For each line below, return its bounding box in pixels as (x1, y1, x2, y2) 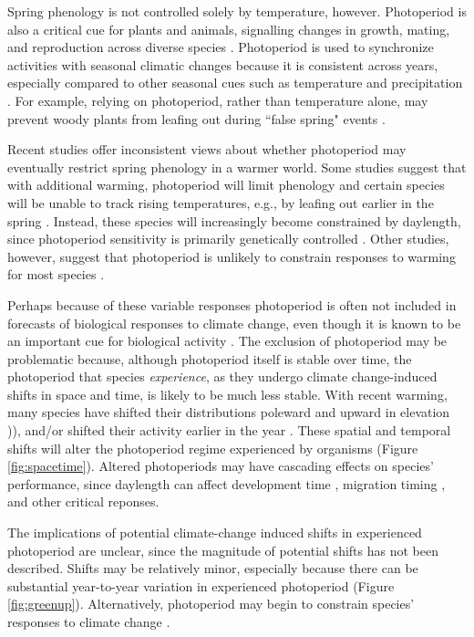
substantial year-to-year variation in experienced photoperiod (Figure (7, 576, 395, 595)
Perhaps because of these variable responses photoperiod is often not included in (7, 295, 457, 314)
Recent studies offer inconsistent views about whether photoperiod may (7, 140, 407, 159)
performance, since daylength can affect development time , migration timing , (7, 474, 446, 493)
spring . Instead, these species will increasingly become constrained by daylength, (7, 211, 461, 230)
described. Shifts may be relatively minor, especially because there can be (7, 559, 418, 578)
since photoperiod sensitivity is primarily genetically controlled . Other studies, (7, 229, 449, 248)
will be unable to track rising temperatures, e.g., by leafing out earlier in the (7, 193, 434, 212)
